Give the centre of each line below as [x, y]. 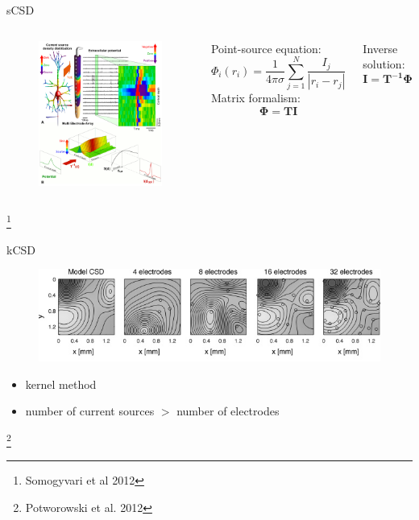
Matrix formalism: [255, 98]
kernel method [61, 384]
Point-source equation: [266, 48]
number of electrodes [228, 411]
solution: [384, 64]
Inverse [380, 48]
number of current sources [90, 411]
